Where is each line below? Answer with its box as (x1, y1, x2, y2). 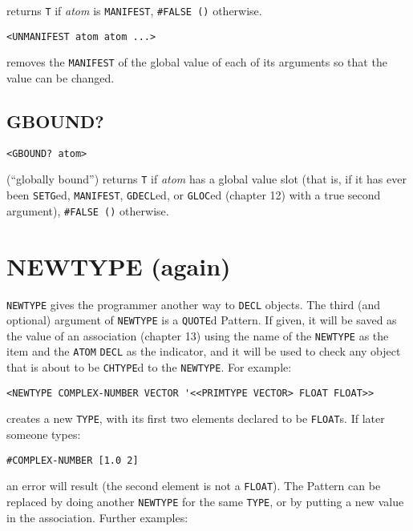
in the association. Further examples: (6, 509, 188, 525)
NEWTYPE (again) (6, 249, 231, 282)
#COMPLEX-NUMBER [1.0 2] (6, 454, 139, 466)
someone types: (6, 426, 81, 443)
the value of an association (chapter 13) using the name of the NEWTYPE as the (6, 327, 389, 344)
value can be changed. (6, 69, 115, 86)
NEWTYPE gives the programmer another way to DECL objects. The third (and (6, 296, 381, 312)
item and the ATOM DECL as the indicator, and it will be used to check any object (6, 343, 401, 360)
